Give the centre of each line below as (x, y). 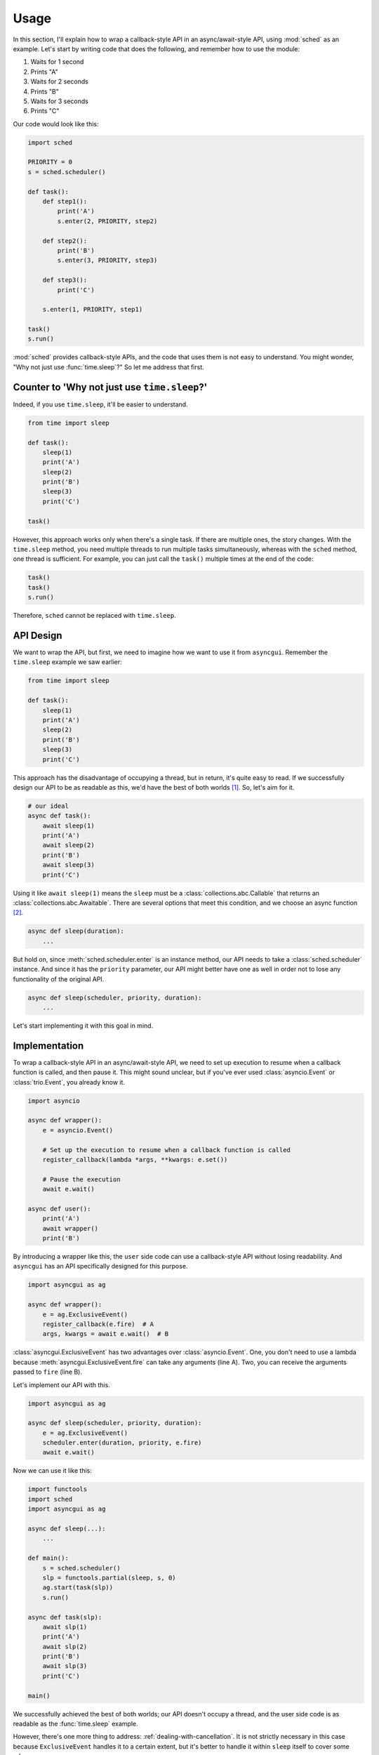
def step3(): (65, 280)
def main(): (48, 1558)
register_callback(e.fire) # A (98, 1324)
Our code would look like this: (56, 124)
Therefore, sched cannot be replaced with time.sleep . (94, 616)
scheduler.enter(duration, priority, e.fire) (122, 1443)
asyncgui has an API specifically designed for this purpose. (100, 1266)
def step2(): (65, 241)
